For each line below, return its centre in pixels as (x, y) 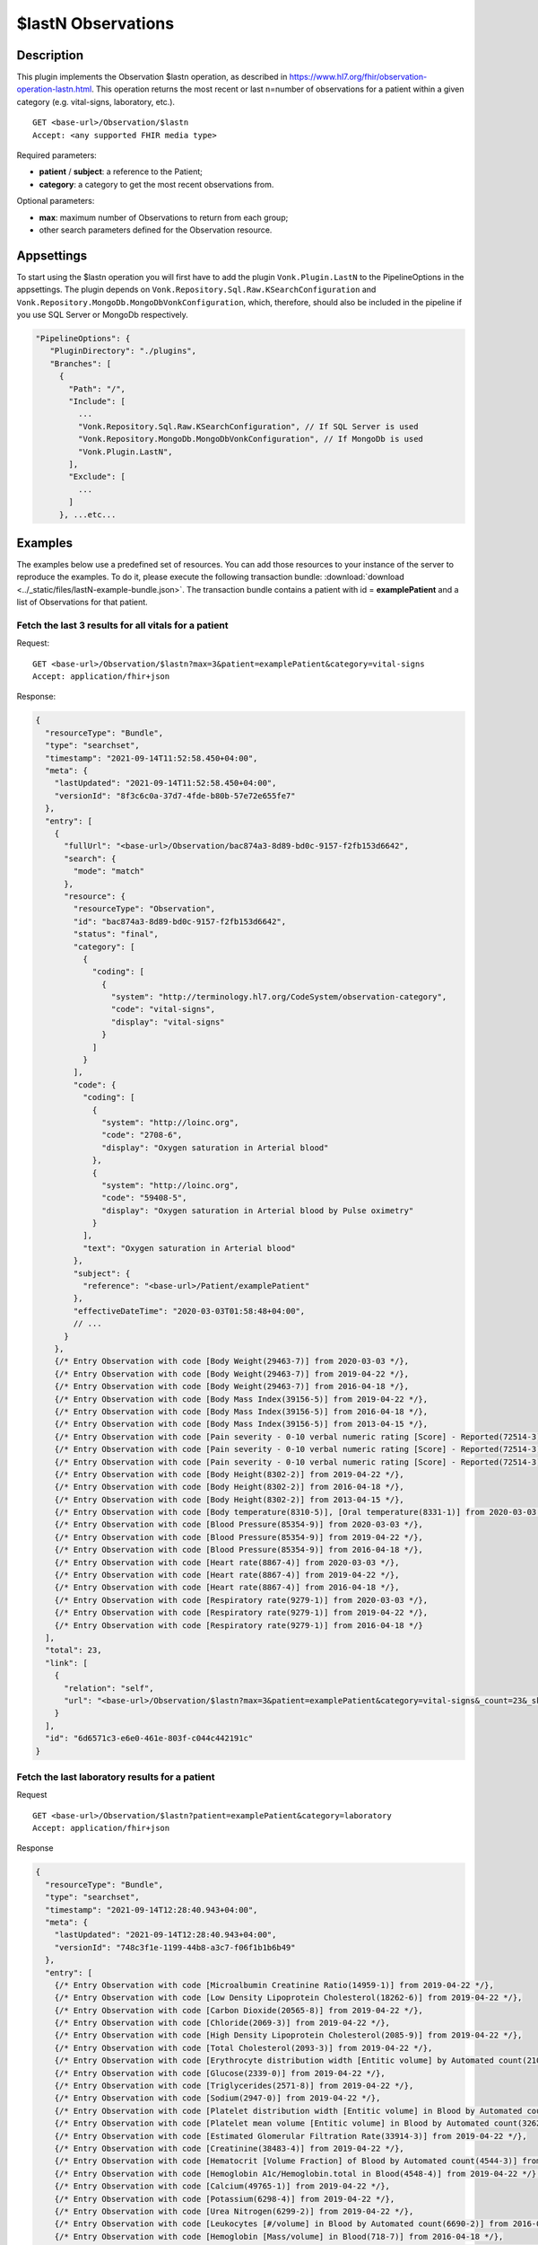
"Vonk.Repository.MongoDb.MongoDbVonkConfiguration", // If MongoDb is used (250, 439)
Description (50, 55)
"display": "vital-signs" (168, 1022)
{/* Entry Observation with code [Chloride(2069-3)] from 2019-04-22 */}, (222, 2023)
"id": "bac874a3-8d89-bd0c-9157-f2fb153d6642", (180, 921)
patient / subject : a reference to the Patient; (121, 172)
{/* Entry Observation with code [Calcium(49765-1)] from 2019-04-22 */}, (222, 2186)
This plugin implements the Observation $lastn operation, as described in (152, 77)
